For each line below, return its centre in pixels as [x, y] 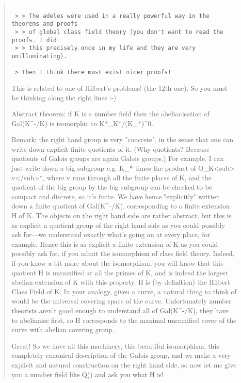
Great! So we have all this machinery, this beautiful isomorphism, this [115, 345]
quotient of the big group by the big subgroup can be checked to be [112, 187]
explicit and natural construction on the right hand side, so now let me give [124, 364]
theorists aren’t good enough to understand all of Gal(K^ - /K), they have [120, 310]
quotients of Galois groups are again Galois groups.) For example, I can [118, 158]
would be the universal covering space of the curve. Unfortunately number [121, 301]
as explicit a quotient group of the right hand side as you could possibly [118, 225]
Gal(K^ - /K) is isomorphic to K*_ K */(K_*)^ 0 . [82, 123]
